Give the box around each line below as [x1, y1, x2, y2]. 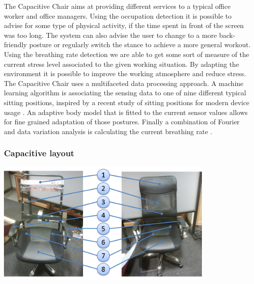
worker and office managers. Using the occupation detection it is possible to [4, 10, 232, 21]
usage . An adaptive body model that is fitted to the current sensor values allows [4, 107, 248, 117]
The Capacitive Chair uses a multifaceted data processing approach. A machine [4, 78, 244, 88]
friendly [4, 39, 27, 50]
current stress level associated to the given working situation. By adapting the [4, 58, 239, 69]
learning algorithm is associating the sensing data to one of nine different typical [4, 87, 246, 98]
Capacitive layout [4, 147, 75, 159]
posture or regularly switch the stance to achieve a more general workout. [29, 39, 251, 50]
